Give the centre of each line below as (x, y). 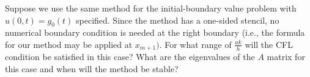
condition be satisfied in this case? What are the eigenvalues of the (130, 57)
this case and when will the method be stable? (92, 69)
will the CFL (269, 44)
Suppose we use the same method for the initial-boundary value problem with (151, 8)
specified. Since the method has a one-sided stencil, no (178, 20)
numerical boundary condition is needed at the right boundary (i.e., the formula (155, 32)
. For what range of (195, 44)
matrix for (286, 57)
